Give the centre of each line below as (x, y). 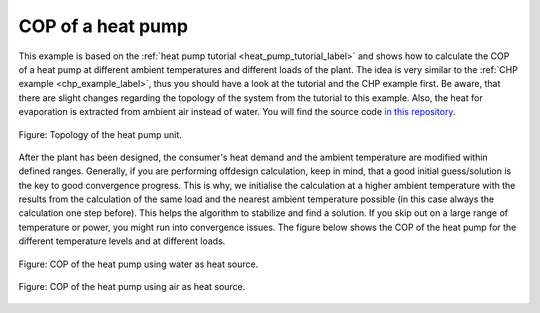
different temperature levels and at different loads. (122, 241)
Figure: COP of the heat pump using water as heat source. (138, 264)
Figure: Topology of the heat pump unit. (100, 134)
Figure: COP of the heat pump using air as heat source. (132, 287)
